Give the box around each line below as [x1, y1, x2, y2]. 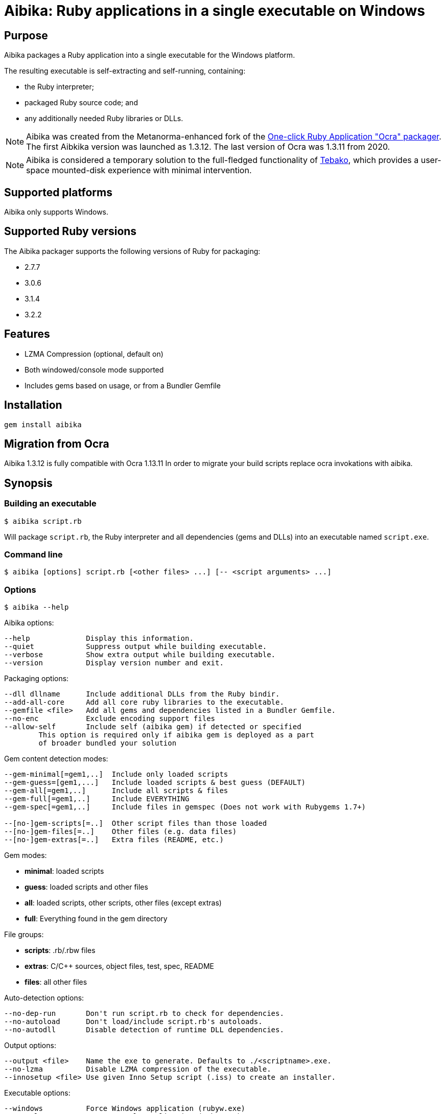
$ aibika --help [4, 603, 69, 612]
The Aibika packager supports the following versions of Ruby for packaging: [4, 246, 261, 256]
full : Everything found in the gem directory [25, 914, 168, 923]
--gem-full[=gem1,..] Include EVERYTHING [4, 795, 190, 803]
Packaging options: [4, 674, 69, 683]
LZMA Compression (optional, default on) [25, 349, 163, 358]
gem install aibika [4, 420, 82, 429]
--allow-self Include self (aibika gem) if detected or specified [4, 723, 301, 731]
